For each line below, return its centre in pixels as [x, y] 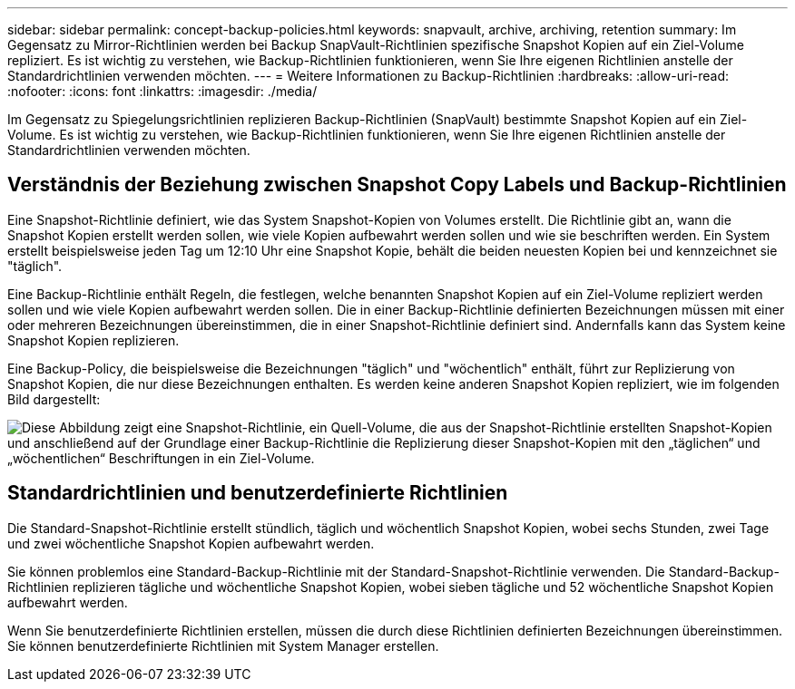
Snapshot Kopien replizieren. [93, 340]
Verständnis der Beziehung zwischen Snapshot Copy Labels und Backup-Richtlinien [397, 185]
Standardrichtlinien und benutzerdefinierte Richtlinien [258, 493]
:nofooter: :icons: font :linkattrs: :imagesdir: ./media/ [162, 91]
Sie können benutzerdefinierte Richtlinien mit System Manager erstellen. [223, 645]
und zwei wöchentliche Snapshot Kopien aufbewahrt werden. [191, 543]
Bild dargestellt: [54, 399]
